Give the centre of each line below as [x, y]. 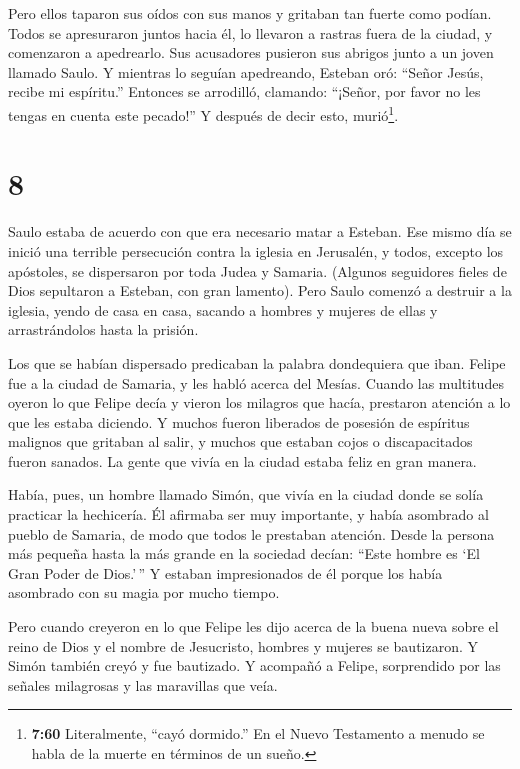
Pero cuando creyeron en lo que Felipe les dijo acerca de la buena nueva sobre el [253, 626]
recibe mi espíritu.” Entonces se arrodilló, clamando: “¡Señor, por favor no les [244, 91]
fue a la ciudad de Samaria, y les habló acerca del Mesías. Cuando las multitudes [256, 382]
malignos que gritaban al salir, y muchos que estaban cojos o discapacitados [240, 441]
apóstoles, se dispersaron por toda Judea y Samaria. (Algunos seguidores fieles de [257, 270]
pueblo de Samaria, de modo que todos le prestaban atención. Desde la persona [251, 533]
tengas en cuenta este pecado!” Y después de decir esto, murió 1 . [203, 113]
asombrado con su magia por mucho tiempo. [144, 592]
